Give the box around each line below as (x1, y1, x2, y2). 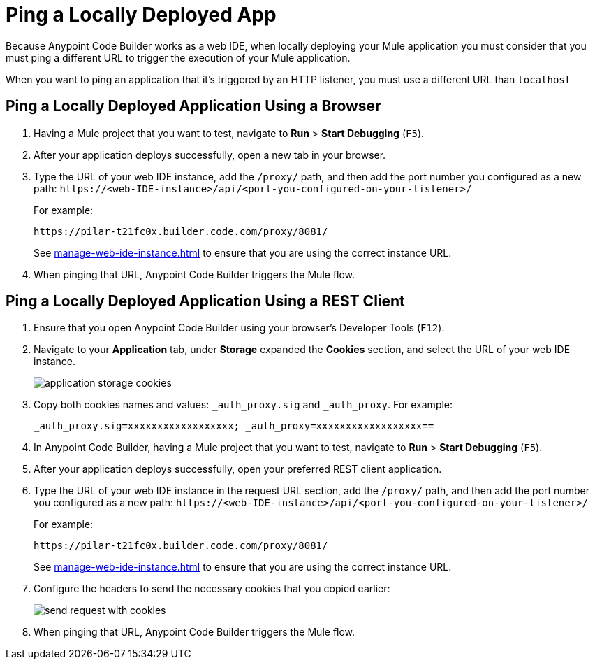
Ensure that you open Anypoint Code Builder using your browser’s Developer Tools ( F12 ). (34, 322, 445, 334)
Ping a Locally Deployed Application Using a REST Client (6, 292, 405, 310)
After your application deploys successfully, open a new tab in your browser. (34, 148, 386, 161)
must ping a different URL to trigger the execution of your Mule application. (6, 51, 351, 64)
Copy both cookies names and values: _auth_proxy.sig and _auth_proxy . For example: (34, 399, 453, 411)
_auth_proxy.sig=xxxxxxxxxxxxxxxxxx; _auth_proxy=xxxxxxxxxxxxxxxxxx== (34, 420, 434, 432)
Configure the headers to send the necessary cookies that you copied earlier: (34, 582, 390, 595)
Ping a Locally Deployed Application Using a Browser (6, 97, 381, 115)
